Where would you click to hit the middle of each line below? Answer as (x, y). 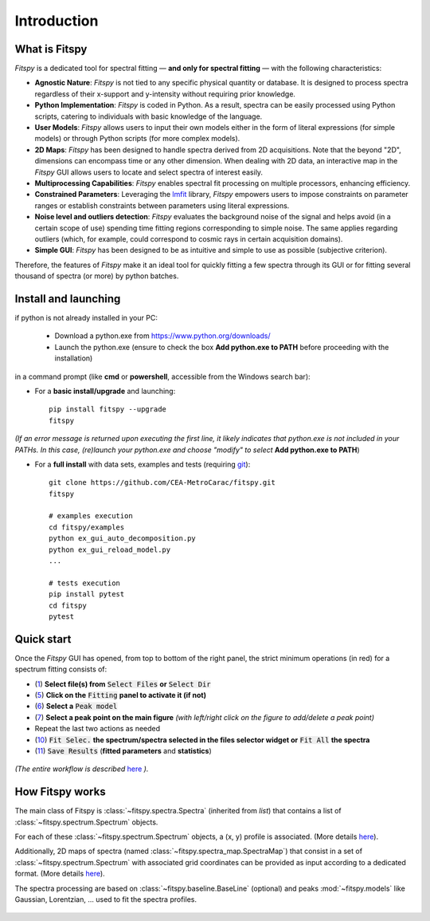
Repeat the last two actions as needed (98, 729)
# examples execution (91, 516)
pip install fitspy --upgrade (108, 409)
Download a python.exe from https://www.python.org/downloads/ (162, 336)
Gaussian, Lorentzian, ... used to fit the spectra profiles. (106, 899)
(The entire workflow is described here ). (82, 769)
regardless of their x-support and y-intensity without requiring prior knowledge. (165, 94)
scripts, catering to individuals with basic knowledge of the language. (149, 116)
